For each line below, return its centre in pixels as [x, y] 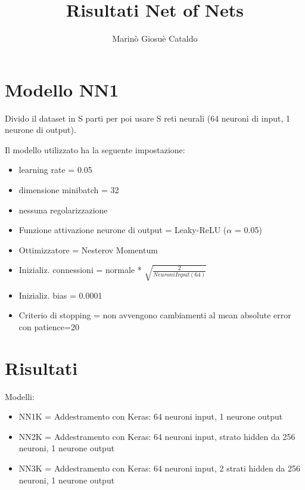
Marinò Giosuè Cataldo [155, 38]
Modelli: [20, 396]
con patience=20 [49, 326]
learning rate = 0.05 [55, 170]
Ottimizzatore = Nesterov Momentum [88, 249]
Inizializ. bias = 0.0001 [60, 295]
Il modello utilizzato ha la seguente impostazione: [95, 149]
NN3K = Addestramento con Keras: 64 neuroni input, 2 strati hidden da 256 [159, 468]
